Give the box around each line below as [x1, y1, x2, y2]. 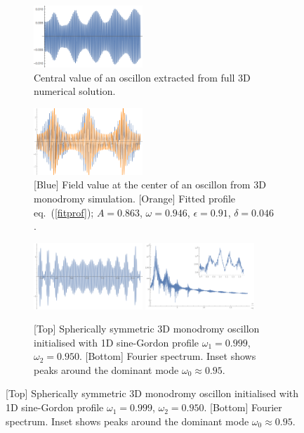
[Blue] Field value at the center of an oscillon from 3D [34, 177, 266, 192]
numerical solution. [34, 84, 116, 98]
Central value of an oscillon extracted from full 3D [34, 70, 251, 84]
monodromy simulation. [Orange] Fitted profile [34, 190, 236, 205]
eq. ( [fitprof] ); [34, 205, 94, 219]
